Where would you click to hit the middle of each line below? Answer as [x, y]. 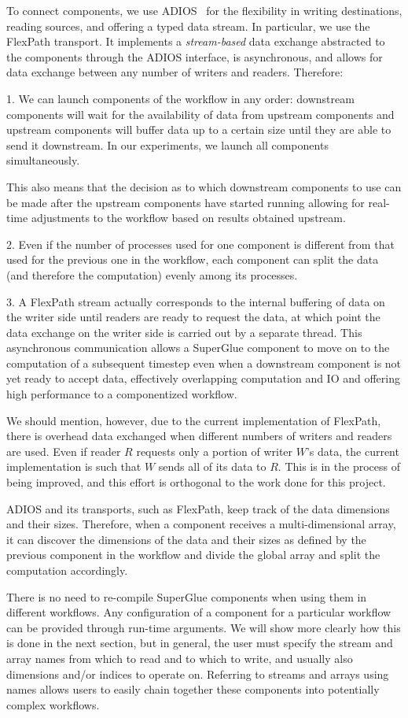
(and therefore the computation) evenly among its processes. [152, 274]
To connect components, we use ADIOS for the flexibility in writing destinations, [204, 10]
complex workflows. [53, 704]
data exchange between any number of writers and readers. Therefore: [175, 72]
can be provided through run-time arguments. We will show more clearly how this [204, 627]
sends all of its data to [212, 466]
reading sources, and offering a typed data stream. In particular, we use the [188, 26]
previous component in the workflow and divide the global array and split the [193, 555]
